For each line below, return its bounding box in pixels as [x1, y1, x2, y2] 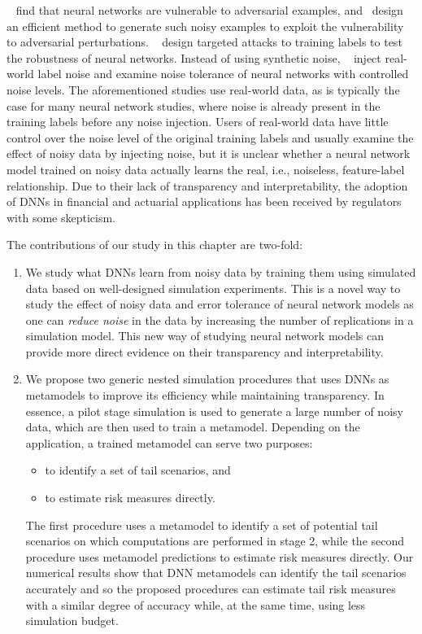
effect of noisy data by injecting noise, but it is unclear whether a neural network [7, 145, 411, 162]
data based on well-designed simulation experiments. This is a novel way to [25, 279, 401, 296]
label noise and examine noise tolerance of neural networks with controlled [37, 65, 409, 82]
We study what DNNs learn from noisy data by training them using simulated [25, 263, 416, 280]
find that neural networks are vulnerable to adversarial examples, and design [15, 2, 403, 18]
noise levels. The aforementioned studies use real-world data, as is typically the [7, 81, 400, 98]
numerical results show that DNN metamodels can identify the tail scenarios [25, 564, 407, 581]
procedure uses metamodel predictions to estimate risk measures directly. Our [25, 548, 414, 565]
